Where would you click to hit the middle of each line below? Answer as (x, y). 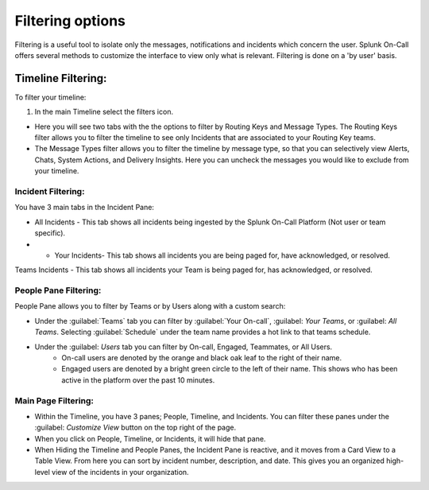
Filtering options (70, 21)
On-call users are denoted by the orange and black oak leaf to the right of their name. (202, 357)
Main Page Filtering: (54, 400)
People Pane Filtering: (58, 290)
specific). (50, 233)
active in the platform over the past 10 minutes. (138, 380)
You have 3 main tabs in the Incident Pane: (85, 208)
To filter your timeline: (50, 97)
